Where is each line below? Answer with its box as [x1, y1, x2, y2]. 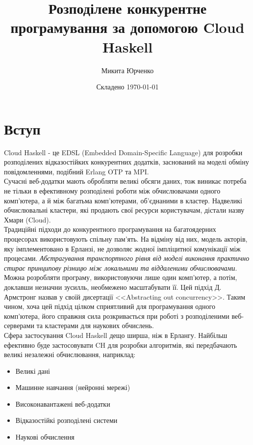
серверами [4, 320, 34, 331]
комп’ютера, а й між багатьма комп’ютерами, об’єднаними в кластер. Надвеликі [4, 195, 243, 205]
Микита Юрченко [101, 65, 154, 75]
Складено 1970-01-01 [96, 82, 159, 92]
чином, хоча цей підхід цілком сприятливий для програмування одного [4, 301, 215, 311]
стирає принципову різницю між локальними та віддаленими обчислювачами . [4, 262, 237, 273]
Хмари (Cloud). [4, 214, 51, 224]
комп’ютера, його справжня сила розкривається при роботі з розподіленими [4, 310, 229, 321]
